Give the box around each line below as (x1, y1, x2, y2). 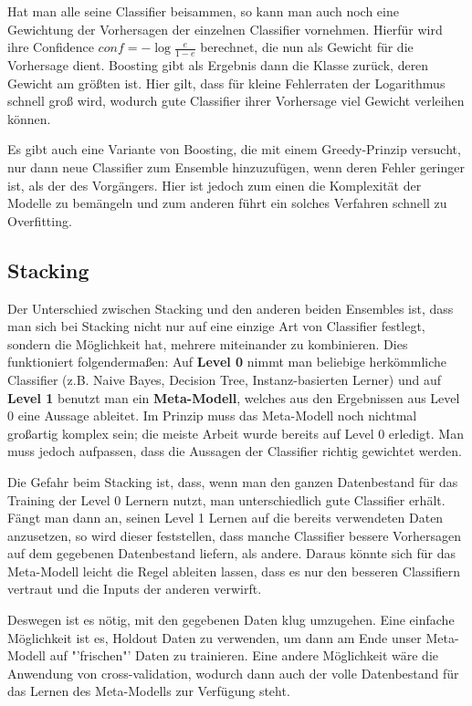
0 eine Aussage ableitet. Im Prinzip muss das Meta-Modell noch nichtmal (7, 406, 417, 425)
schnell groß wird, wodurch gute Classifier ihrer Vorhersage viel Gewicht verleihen (7, 91, 465, 110)
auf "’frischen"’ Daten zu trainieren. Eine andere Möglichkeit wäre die (49, 646, 438, 665)
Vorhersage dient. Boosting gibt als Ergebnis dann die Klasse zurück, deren (7, 56, 429, 75)
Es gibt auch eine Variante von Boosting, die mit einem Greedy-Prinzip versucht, (7, 140, 461, 159)
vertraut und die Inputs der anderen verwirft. (7, 579, 262, 598)
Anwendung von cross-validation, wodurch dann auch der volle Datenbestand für (7, 663, 459, 682)
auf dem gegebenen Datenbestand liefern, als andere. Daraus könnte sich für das (7, 544, 456, 563)
